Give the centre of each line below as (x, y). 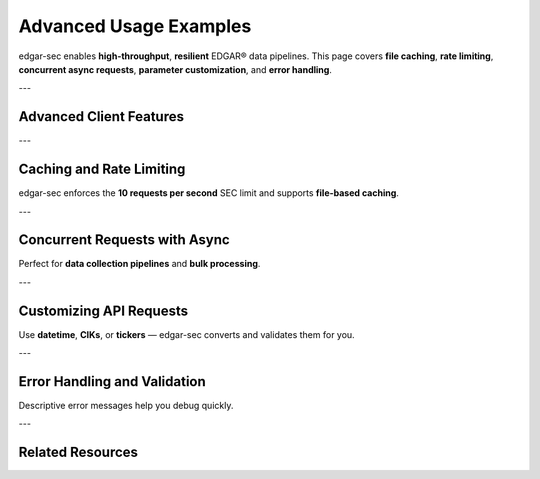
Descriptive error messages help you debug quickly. (126, 406)
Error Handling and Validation (112, 381)
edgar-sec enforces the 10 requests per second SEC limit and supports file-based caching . (209, 193)
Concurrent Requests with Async (124, 240)
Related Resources (78, 452)
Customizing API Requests (103, 310)
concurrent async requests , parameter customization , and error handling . (175, 69)
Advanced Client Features (101, 116)
